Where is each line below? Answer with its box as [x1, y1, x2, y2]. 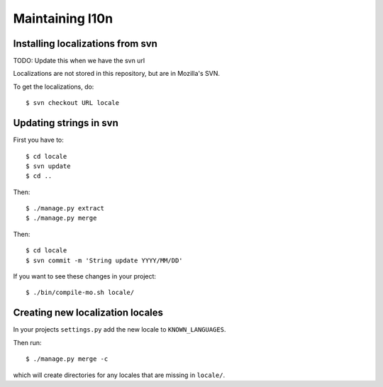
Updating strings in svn [13, 117, 118, 129]
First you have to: [13, 135, 64, 145]
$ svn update [26, 162, 71, 170]
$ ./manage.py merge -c [26, 355, 109, 363]
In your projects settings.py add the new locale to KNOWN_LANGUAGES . [13, 325, 226, 334]
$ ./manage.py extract [26, 204, 105, 213]
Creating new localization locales [13, 307, 163, 319]
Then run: [13, 338, 42, 347]
